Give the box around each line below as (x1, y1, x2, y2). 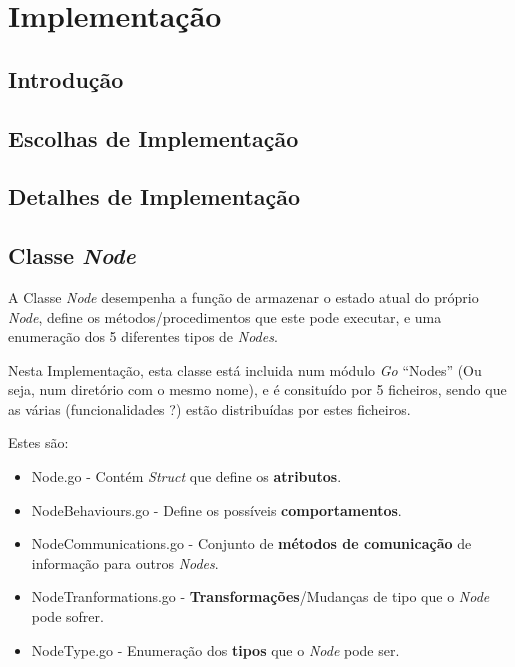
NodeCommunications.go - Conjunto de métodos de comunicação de (31, 533, 472, 554)
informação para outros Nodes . (31, 552, 219, 573)
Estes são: (8, 432, 69, 453)
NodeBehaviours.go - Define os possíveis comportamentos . (31, 499, 402, 520)
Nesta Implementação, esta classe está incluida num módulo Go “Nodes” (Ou (8, 359, 482, 380)
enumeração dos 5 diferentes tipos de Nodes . (8, 326, 278, 347)
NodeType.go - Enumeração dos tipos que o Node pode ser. (31, 639, 400, 660)
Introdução (8, 63, 124, 94)
